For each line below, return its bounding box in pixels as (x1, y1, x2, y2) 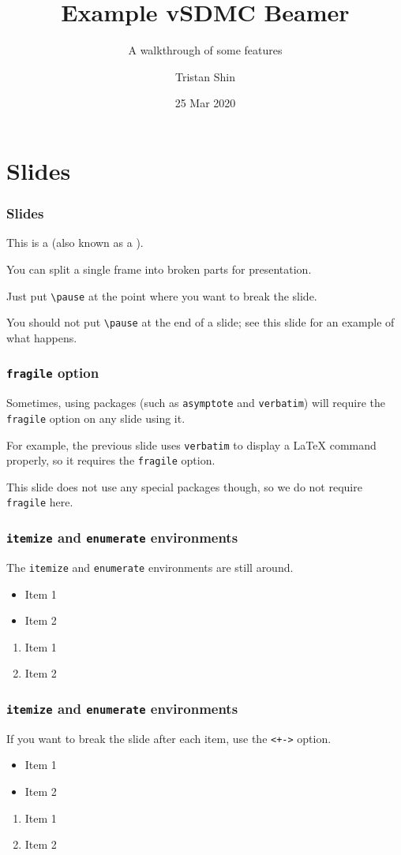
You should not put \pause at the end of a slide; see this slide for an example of (6, 314, 395, 330)
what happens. (6, 329, 77, 345)
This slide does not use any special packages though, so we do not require (6, 478, 362, 495)
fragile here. (6, 494, 73, 510)
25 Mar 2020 (174, 95, 236, 111)
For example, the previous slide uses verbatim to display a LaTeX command (6, 436, 377, 453)
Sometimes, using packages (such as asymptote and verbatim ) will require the (6, 394, 385, 411)
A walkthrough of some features (128, 42, 283, 58)
